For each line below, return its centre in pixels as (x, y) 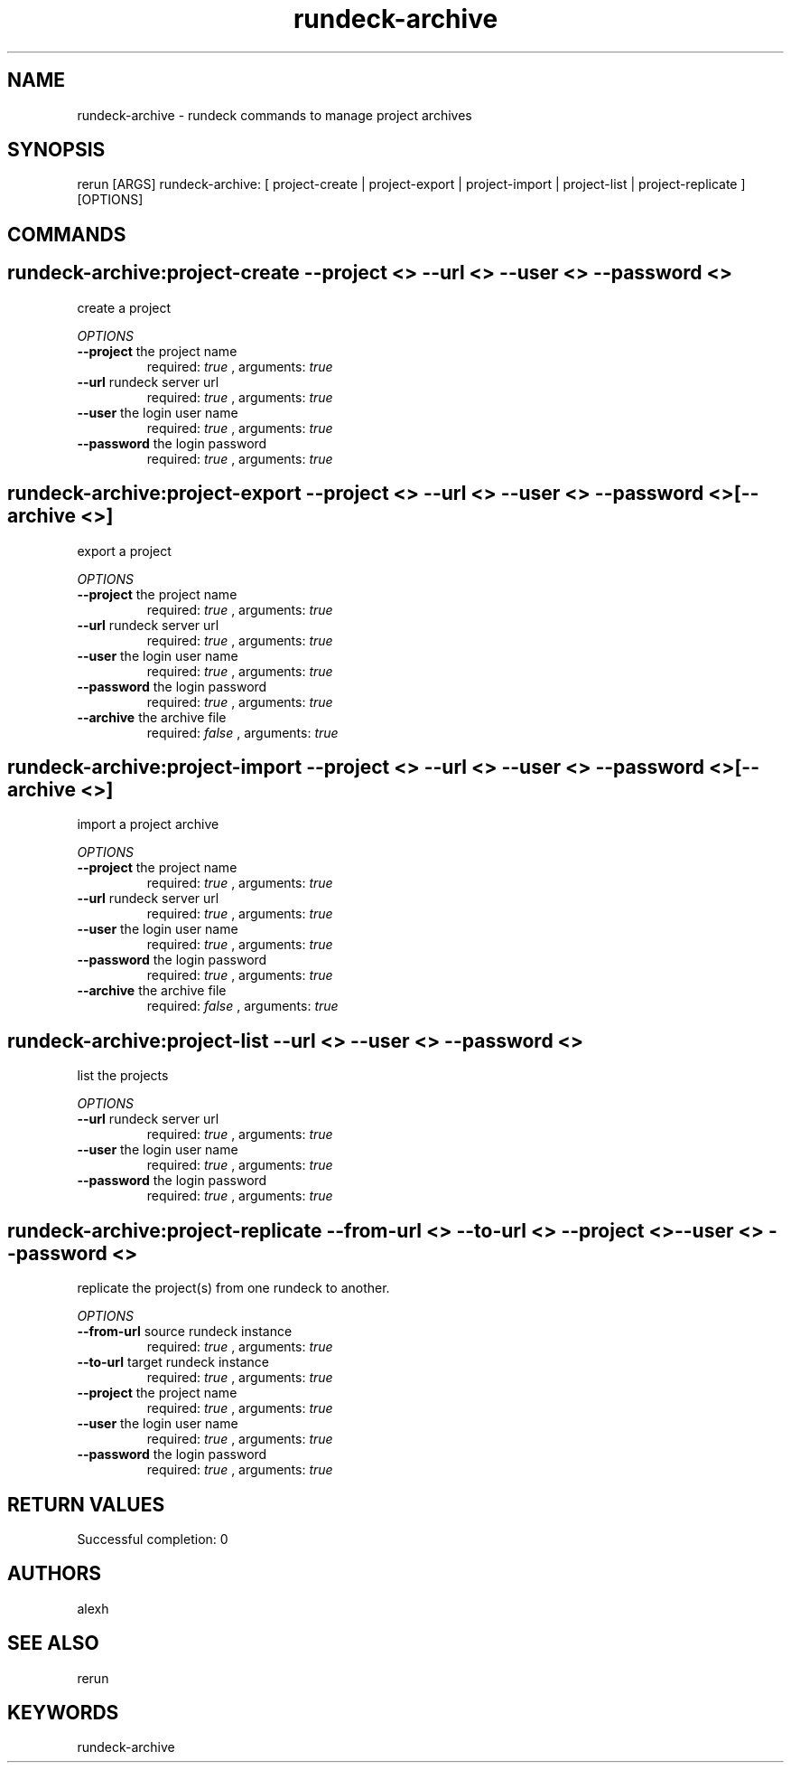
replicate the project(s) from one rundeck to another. (233, 1288)
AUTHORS (55, 1574)
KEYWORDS (63, 1713)
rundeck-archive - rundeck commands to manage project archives (275, 115)
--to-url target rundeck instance (173, 1362)
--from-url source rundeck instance (185, 1332)
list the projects (123, 1076)
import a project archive (148, 824)
